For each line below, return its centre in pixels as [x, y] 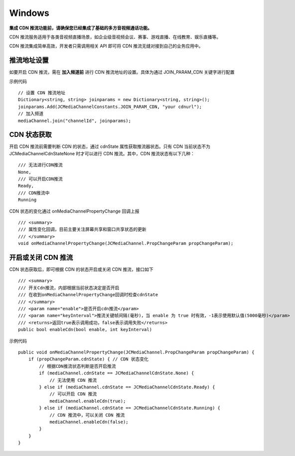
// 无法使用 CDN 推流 [73, 380]
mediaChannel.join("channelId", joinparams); [75, 120]
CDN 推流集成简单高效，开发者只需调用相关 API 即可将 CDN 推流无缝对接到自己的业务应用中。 [106, 46]
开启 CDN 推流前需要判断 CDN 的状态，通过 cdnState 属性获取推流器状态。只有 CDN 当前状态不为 [110, 146]
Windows [29, 13]
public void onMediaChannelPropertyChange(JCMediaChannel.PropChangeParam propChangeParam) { [136, 352]
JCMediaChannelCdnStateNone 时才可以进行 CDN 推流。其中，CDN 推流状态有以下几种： [102, 153]
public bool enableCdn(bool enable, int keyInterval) [85, 330]
